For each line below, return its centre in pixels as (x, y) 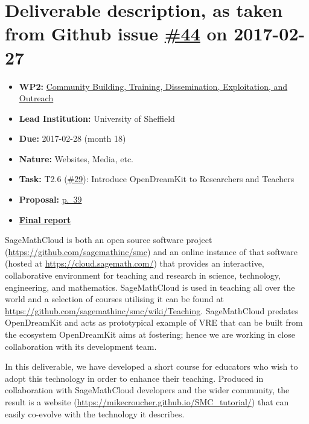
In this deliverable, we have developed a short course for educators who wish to (151, 366)
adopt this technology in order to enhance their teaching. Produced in (134, 378)
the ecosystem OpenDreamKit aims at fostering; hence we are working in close (150, 334)
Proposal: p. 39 (50, 199)
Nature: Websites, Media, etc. (76, 158)
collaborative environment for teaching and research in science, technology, (143, 275)
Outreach (36, 98)
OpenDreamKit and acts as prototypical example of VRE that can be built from (154, 322)
